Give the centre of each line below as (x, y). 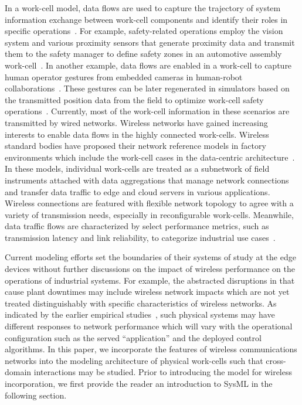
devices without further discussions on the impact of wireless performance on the (150, 269)
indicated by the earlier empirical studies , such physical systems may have (140, 314)
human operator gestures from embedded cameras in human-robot (124, 76)
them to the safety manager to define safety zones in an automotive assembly (143, 54)
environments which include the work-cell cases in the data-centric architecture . (150, 157)
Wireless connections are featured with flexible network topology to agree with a (149, 203)
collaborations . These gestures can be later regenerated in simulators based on (147, 88)
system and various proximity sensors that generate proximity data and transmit (150, 42)
